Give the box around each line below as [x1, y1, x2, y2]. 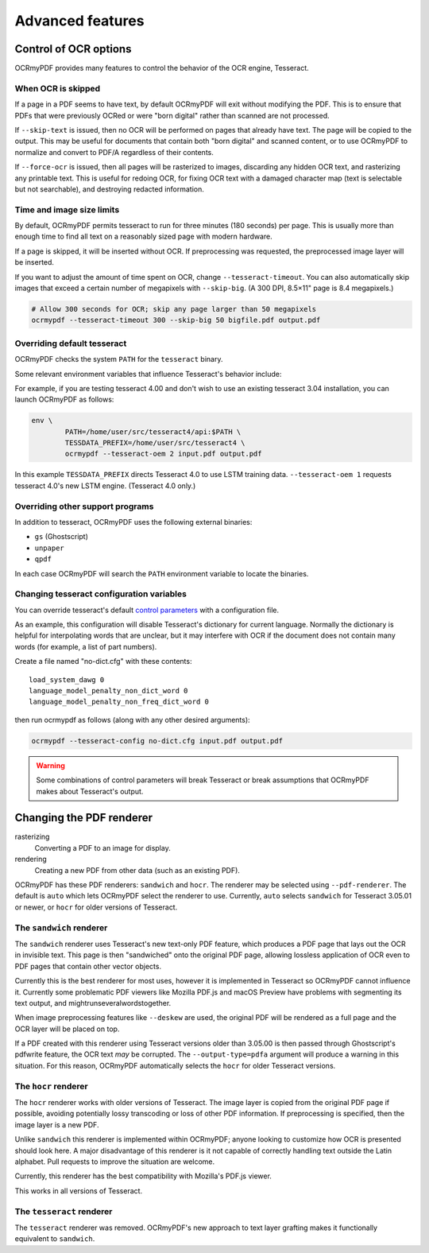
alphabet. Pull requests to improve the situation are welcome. [14, 1157, 215, 1166]
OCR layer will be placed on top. [14, 1024, 120, 1034]
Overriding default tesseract [14, 338, 127, 349]
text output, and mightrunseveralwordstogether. [14, 998, 172, 1007]
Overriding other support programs [14, 501, 154, 512]
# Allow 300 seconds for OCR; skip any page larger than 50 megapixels [31, 305, 317, 314]
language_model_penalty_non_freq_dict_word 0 [29, 697, 210, 707]
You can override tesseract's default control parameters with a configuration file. [14, 605, 280, 615]
